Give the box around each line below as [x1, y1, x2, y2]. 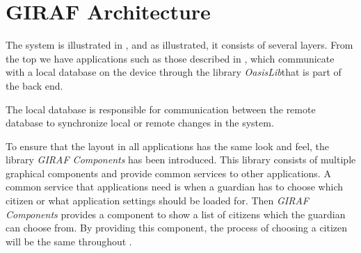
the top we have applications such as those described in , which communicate [6, 51, 335, 65]
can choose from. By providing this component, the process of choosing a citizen [6, 220, 348, 235]
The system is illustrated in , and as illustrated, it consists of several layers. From [6, 38, 353, 52]
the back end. [6, 78, 63, 92]
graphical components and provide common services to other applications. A [6, 165, 331, 180]
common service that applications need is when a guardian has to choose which [6, 179, 343, 194]
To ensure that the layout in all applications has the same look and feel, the [6, 138, 330, 153]
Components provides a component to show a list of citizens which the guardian [6, 206, 346, 221]
